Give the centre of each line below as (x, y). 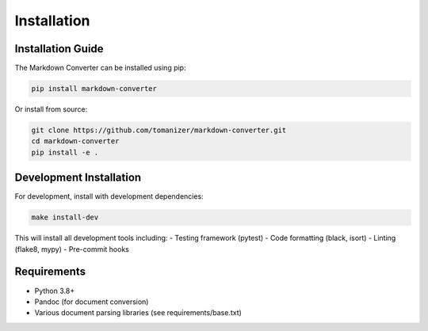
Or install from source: (51, 109)
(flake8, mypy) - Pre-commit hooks (72, 249)
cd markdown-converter (75, 141)
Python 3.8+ (55, 291)
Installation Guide (59, 49)
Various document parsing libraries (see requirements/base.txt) (138, 313)
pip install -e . (65, 152)
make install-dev (65, 217)
